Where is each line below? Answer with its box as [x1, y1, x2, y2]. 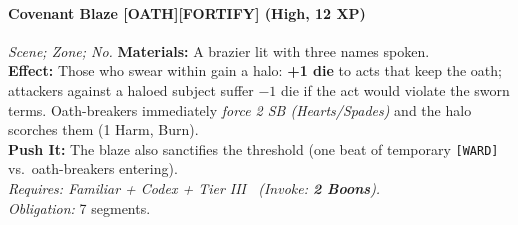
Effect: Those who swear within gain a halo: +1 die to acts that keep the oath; [8, 60, 502, 81]
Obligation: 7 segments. [8, 197, 151, 218]
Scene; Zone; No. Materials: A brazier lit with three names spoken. [8, 40, 430, 61]
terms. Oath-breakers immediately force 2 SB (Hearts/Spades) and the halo [8, 99, 472, 120]
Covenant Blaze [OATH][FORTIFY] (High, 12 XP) [8, 2, 366, 23]
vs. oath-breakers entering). [8, 158, 178, 179]
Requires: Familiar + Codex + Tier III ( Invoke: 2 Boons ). [8, 178, 381, 199]
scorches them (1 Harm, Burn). [8, 119, 199, 140]
